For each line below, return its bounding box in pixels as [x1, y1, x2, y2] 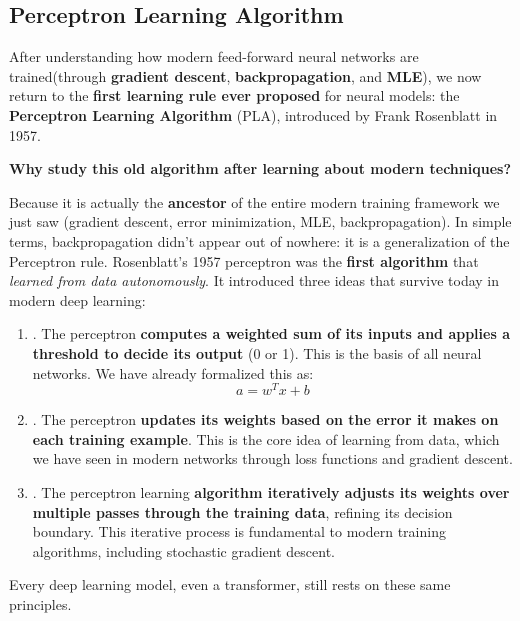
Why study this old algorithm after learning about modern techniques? [9, 158, 511, 179]
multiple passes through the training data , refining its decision [32, 501, 453, 522]
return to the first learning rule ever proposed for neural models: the [9, 85, 460, 106]
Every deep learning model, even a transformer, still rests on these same [9, 574, 451, 595]
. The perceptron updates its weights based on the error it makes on [32, 409, 499, 430]
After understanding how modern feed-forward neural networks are [9, 46, 419, 67]
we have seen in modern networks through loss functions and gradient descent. [32, 448, 513, 469]
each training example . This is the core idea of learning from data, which [32, 428, 500, 449]
